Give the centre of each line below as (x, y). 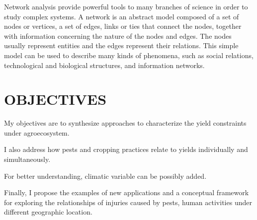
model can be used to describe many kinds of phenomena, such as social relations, (129, 55)
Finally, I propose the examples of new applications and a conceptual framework (127, 192)
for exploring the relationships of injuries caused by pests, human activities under (128, 202)
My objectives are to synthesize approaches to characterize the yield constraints (125, 123)
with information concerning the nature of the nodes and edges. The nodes (118, 36)
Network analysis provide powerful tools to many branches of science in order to (126, 6)
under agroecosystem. (37, 132)
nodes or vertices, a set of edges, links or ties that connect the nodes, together (123, 26)
